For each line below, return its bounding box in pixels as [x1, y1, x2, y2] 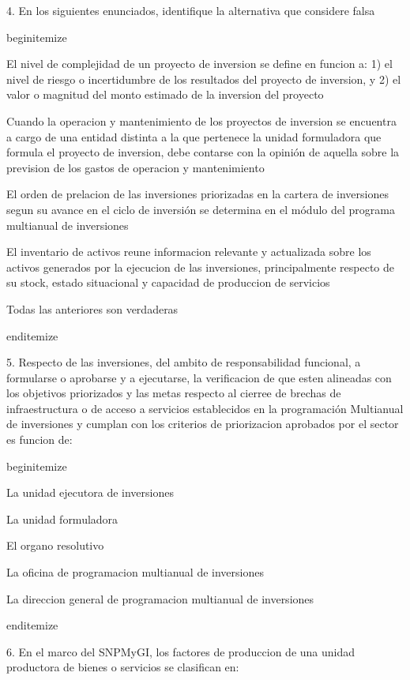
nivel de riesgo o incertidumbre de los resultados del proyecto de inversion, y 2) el [6, 70, 401, 87]
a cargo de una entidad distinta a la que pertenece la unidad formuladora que [6, 128, 382, 145]
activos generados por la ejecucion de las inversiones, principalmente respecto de [6, 258, 395, 275]
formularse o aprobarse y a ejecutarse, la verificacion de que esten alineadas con [6, 369, 392, 385]
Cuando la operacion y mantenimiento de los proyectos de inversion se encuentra [6, 112, 397, 129]
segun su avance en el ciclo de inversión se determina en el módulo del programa [6, 201, 395, 217]
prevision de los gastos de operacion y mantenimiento [6, 159, 265, 175]
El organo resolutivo [6, 537, 104, 554]
